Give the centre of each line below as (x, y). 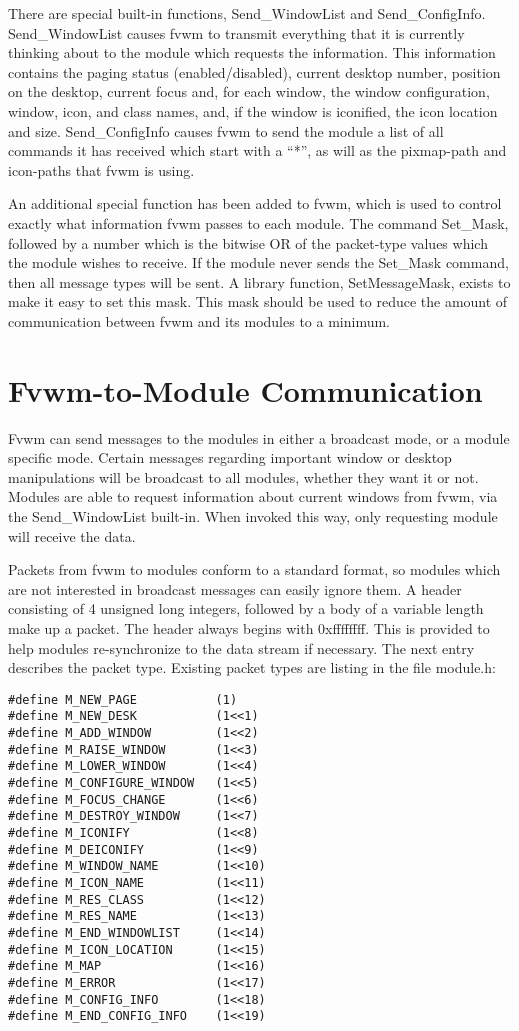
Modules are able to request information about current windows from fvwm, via (253, 496)
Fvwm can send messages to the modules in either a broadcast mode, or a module (259, 437)
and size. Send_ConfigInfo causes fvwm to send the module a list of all (226, 130)
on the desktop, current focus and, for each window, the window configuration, (249, 91)
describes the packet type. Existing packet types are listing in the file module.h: (252, 667)
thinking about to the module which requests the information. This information (252, 52)
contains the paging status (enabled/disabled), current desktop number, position (254, 71)
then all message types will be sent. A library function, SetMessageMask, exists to (259, 281)
